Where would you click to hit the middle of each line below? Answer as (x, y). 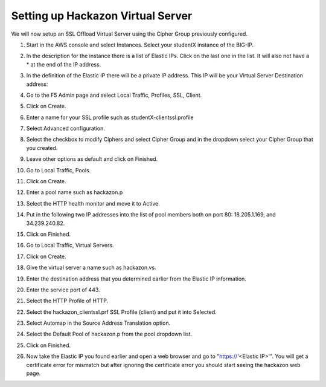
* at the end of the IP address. (64, 64)
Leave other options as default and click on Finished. (92, 159)
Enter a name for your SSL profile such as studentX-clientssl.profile (110, 117)
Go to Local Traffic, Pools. (59, 170)
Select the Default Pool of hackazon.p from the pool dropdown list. (109, 334)
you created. (42, 148)
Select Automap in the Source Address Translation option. (98, 323)
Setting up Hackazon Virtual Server (102, 16)
